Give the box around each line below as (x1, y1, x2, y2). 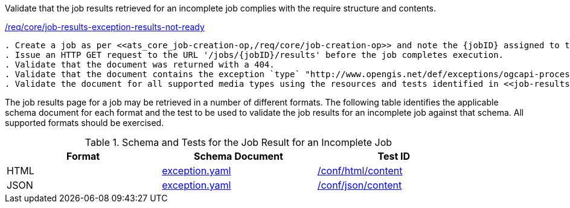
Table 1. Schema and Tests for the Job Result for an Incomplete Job (85, 136, 392, 148)
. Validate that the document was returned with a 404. (5, 60, 275, 69)
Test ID (377, 150, 411, 162)
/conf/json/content (317, 179, 402, 191)
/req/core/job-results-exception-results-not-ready (5, 22, 205, 32)
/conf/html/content (317, 165, 403, 177)
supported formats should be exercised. (5, 118, 164, 128)
